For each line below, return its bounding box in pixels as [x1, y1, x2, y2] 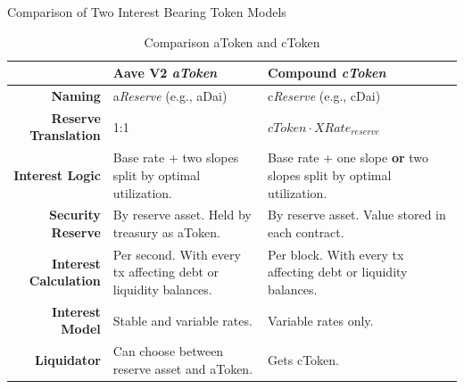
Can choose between [112, 342, 224, 360]
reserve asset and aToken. [112, 359, 253, 377]
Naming [51, 87, 101, 105]
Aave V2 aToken [112, 63, 218, 82]
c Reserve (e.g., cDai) [268, 87, 381, 105]
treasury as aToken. [112, 222, 220, 241]
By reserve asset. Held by [112, 205, 252, 224]
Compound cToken [268, 63, 386, 82]
